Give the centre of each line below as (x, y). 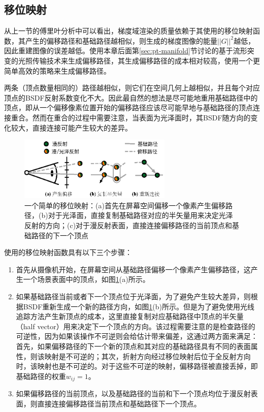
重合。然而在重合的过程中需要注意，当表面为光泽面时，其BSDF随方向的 (131, 117)
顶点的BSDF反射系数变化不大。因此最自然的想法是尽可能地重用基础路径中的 (131, 97)
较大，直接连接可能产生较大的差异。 (71, 127)
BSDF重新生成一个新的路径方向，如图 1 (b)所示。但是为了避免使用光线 (139, 306)
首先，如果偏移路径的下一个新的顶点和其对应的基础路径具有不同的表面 (133, 346)
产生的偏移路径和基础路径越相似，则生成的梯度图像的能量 (121, 40)
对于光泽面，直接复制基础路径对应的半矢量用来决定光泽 (140, 215)
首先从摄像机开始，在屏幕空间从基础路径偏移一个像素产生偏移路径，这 (133, 269)
